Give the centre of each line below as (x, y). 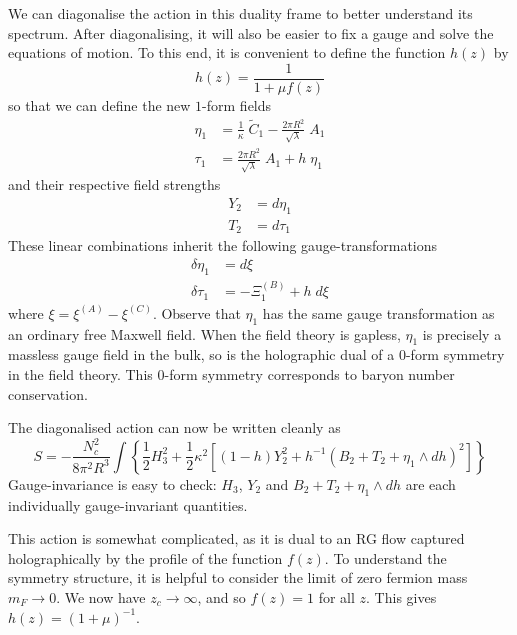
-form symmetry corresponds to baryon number (309, 373)
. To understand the (385, 557)
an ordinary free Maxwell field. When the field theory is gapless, (204, 333)
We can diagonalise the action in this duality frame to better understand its (240, 13)
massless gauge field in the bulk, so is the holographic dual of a (201, 354)
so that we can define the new (99, 104)
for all (336, 596)
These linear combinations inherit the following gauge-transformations (223, 245)
